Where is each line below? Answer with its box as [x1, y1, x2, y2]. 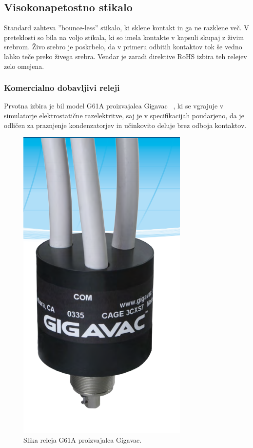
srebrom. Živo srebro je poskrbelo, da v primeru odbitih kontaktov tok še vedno [4, 42, 242, 52]
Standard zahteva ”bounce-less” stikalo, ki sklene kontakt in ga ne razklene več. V [4, 22, 249, 33]
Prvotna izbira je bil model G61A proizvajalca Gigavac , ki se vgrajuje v [4, 101, 224, 111]
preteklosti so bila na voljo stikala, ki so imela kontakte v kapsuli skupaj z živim [4, 32, 244, 42]
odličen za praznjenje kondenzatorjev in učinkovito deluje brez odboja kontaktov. [4, 120, 247, 130]
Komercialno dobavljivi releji [4, 82, 120, 94]
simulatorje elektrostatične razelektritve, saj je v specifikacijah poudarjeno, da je [4, 110, 244, 120]
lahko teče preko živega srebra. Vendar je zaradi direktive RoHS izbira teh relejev [4, 51, 247, 61]
